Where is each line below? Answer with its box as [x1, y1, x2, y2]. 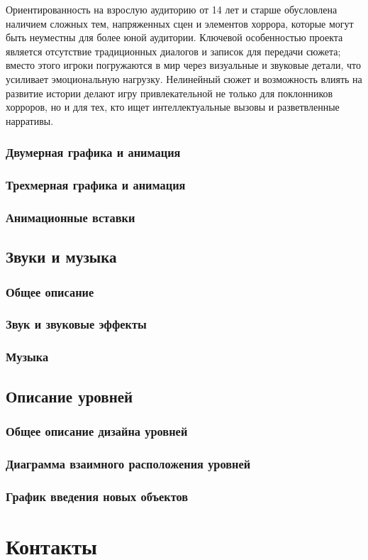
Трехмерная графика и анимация [6, 176, 186, 194]
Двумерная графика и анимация [6, 143, 181, 161]
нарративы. [6, 113, 54, 128]
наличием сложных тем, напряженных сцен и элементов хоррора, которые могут [6, 16, 354, 31]
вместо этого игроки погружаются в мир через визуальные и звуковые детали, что [6, 57, 361, 72]
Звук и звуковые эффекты [6, 315, 147, 333]
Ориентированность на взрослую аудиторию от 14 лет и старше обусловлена [6, 2, 338, 16]
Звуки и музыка [6, 246, 117, 268]
